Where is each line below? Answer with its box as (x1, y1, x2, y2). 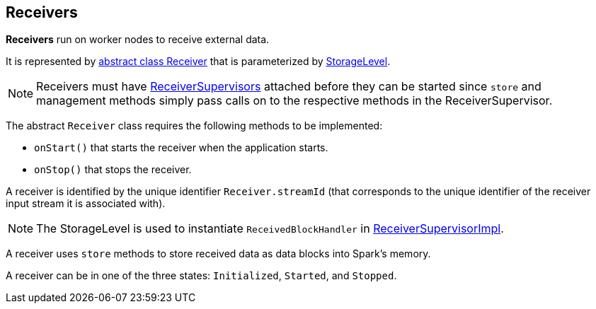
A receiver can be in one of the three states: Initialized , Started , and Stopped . (6, 269, 397, 282)
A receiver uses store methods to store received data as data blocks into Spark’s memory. (6, 247, 431, 260)
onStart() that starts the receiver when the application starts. (34, 141, 328, 154)
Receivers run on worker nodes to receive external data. (6, 33, 270, 46)
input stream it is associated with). (6, 197, 166, 210)
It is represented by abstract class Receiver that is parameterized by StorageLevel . (6, 55, 391, 68)
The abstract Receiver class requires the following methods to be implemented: (6, 119, 383, 132)
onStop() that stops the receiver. (34, 163, 192, 176)
